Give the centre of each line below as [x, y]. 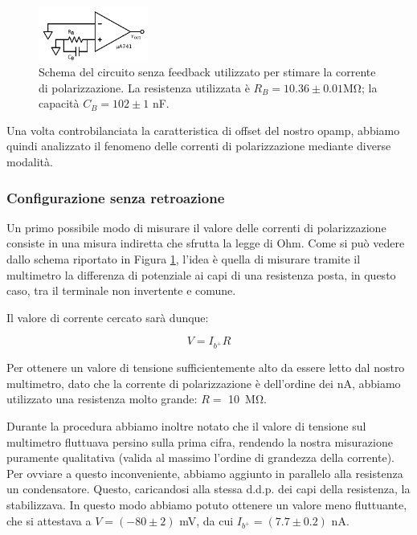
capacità [59, 103]
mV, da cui [206, 520]
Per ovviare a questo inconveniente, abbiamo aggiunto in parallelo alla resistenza [205, 473]
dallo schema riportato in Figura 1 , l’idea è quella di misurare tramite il [184, 259]
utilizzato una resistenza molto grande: [102, 399]
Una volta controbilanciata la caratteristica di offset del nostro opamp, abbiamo [203, 130]
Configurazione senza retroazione [116, 197]
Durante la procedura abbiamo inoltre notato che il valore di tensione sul [186, 425]
